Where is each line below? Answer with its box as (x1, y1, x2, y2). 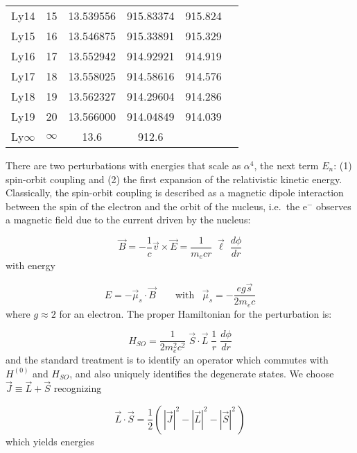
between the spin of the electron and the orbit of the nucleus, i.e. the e (6, 198, 307, 213)
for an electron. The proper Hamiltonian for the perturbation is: (59, 306, 332, 320)
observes (316, 198, 351, 213)
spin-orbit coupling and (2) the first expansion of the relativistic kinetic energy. (6, 171, 342, 186)
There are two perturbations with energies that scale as (6, 158, 241, 172)
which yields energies (6, 434, 94, 448)
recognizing (53, 381, 102, 395)
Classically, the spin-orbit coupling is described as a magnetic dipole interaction (6, 185, 344, 200)
